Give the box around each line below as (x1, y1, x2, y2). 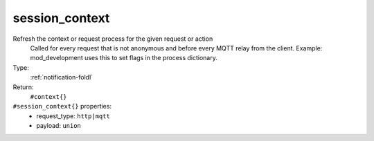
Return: (12, 83, 34, 91)
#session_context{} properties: (12, 102, 112, 111)
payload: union (36, 122, 81, 130)
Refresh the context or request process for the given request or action (12, 35, 213, 43)
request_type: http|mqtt (36, 111, 110, 120)
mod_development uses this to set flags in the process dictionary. (30, 54, 218, 62)
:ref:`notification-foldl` (30, 73, 93, 82)
